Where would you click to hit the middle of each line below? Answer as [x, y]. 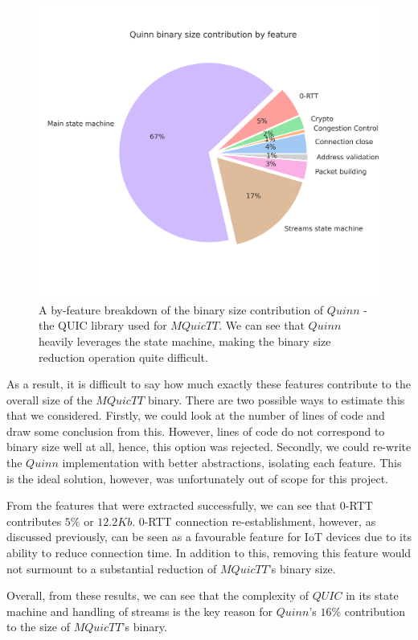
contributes [34, 521]
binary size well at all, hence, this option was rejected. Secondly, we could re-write [209, 447]
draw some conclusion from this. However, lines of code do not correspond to [196, 431]
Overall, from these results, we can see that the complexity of [158, 595]
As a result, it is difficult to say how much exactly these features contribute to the [209, 384]
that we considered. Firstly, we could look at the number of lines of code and [196, 415]
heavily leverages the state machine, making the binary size [185, 341]
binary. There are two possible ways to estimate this [276, 399]
